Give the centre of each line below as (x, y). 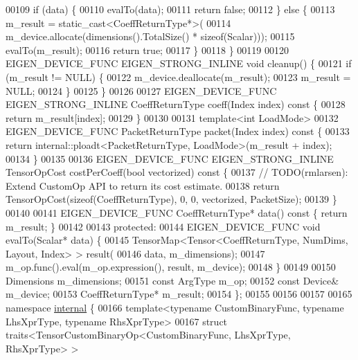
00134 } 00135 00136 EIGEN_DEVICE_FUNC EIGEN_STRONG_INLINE (170, 158)
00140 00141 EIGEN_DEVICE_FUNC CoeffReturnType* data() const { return (177, 212)
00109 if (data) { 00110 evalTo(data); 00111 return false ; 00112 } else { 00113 (170, 9)
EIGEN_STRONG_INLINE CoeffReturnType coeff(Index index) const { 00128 (176, 104)
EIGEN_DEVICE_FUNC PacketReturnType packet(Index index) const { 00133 (178, 131)
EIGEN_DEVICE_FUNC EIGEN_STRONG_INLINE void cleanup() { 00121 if (179, 63)
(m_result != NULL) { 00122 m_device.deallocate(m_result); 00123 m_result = (178, 76)
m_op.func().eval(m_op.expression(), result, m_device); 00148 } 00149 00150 (171, 267)
